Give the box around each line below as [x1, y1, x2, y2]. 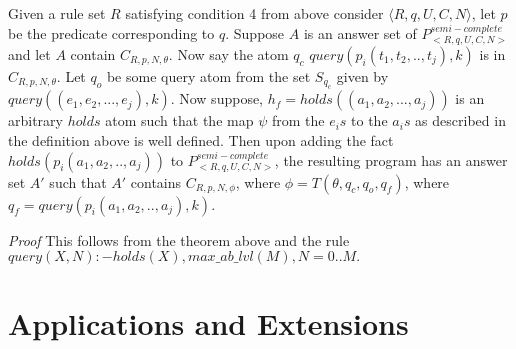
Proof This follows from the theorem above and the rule [8, 229, 350, 250]
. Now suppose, [170, 88, 264, 109]
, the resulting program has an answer [274, 149, 508, 170]
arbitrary [8, 110, 63, 131]
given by [336, 66, 389, 87]
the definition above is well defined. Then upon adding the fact [8, 130, 394, 151]
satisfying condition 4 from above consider [125, 3, 384, 23]
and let [8, 44, 51, 65]
